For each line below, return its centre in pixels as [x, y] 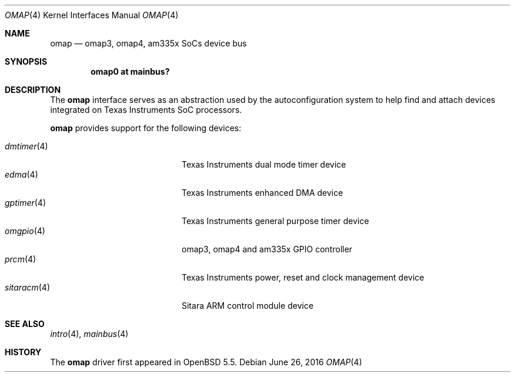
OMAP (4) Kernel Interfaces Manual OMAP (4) [92, 15]
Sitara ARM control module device [248, 306]
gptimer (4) [26, 203]
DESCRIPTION [33, 90]
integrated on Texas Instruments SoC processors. [146, 110]
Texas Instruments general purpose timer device [275, 221]
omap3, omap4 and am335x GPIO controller [267, 249]
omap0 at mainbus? [130, 71]
